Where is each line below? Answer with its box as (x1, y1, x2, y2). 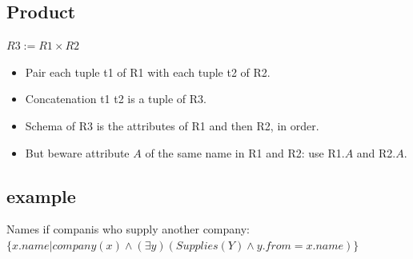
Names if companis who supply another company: (6, 221, 250, 237)
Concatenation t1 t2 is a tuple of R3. (25, 90, 207, 107)
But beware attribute (25, 144, 130, 161)
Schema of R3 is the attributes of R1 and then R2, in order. (25, 117, 319, 133)
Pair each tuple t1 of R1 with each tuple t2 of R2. (25, 63, 271, 80)
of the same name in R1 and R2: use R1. (145, 144, 345, 161)
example (6, 183, 76, 208)
